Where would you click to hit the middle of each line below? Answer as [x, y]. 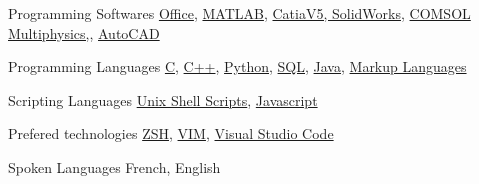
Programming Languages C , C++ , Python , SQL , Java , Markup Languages [237, 66]
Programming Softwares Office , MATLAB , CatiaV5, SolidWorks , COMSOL [239, 13]
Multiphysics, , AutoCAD [84, 32]
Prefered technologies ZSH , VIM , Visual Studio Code [171, 133]
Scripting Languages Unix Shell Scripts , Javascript [163, 99]
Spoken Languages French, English [114, 166]
